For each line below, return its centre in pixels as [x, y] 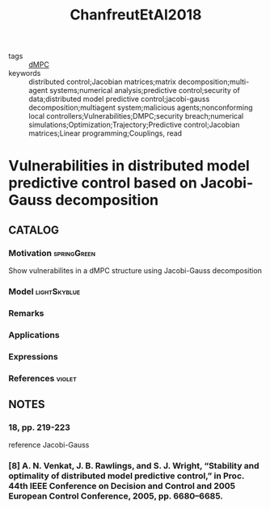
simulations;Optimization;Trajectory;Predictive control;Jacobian [134, 125]
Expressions [33, 356]
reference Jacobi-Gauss [49, 445]
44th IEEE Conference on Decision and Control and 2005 [122, 486]
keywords [25, 74]
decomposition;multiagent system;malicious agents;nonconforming [141, 107]
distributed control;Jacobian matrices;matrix [102, 82]
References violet [42, 378]
